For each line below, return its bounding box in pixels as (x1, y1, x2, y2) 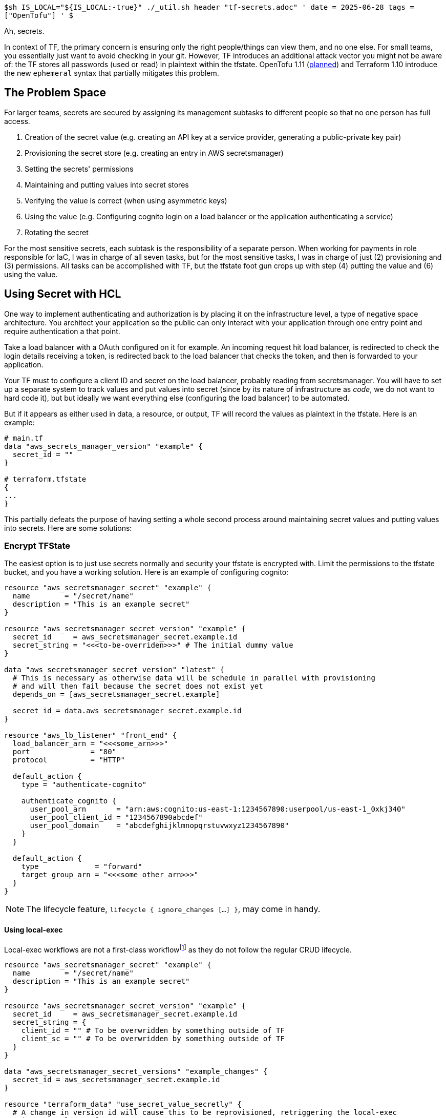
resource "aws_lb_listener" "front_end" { (4, 731, 177, 740)
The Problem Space (4, 86, 106, 99)
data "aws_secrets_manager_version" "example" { (4, 442, 203, 450)
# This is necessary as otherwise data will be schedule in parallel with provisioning (12, 674, 375, 682)
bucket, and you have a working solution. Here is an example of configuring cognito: (4, 568, 289, 577)
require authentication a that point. (4, 326, 120, 336)
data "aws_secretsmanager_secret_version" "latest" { (4, 666, 224, 674)
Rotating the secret (25, 227, 89, 237)
